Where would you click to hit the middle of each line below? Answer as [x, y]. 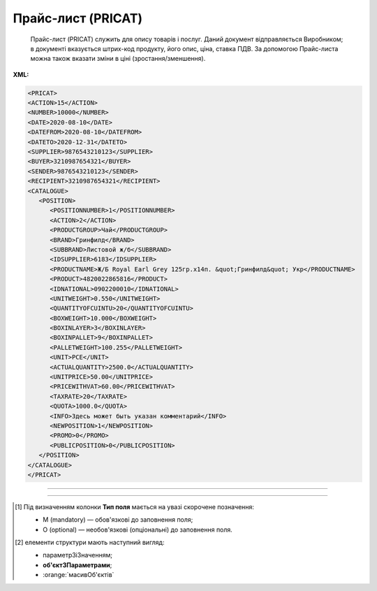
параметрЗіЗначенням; [78, 555]
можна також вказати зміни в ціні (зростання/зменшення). [118, 59]
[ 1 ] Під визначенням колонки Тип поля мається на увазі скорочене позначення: [135, 506]
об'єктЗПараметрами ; [77, 565]
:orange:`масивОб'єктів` [79, 575]
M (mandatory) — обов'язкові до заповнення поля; [118, 520]
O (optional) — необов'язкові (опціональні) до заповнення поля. [138, 529]
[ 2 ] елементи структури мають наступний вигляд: [90, 543]
